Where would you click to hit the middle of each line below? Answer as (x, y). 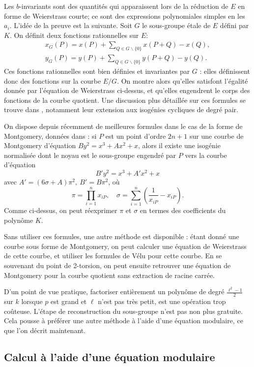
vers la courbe (206, 155)
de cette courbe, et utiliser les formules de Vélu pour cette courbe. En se (113, 256)
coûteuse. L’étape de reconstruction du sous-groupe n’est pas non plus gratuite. (124, 311)
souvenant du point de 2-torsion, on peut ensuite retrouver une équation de (117, 265)
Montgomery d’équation (40, 145)
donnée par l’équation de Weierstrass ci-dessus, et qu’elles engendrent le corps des (127, 90)
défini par (234, 25)
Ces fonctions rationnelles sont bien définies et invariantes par (97, 71)
